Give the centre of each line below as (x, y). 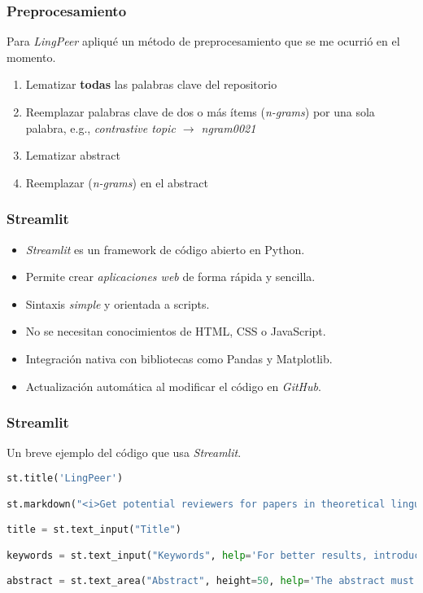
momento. (31, 57)
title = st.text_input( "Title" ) (94, 530)
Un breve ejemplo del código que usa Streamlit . (124, 452)
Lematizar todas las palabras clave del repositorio (151, 84)
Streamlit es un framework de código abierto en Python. (165, 249)
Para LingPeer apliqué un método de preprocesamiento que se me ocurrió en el (203, 41)
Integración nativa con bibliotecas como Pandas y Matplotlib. (179, 358)
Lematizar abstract (73, 155)
